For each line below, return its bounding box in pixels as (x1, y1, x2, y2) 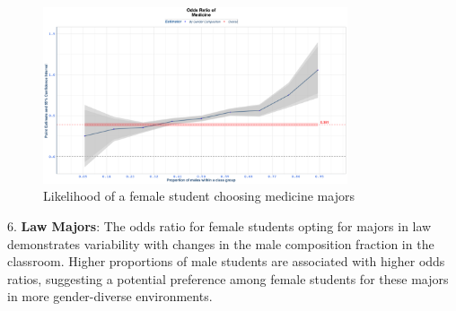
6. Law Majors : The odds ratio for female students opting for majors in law (7, 216, 432, 235)
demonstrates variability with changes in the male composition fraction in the (7, 234, 434, 253)
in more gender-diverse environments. (7, 287, 213, 306)
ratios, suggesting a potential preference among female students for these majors (7, 269, 449, 288)
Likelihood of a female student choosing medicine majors (43, 186, 355, 205)
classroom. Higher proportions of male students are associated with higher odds (7, 252, 445, 271)
